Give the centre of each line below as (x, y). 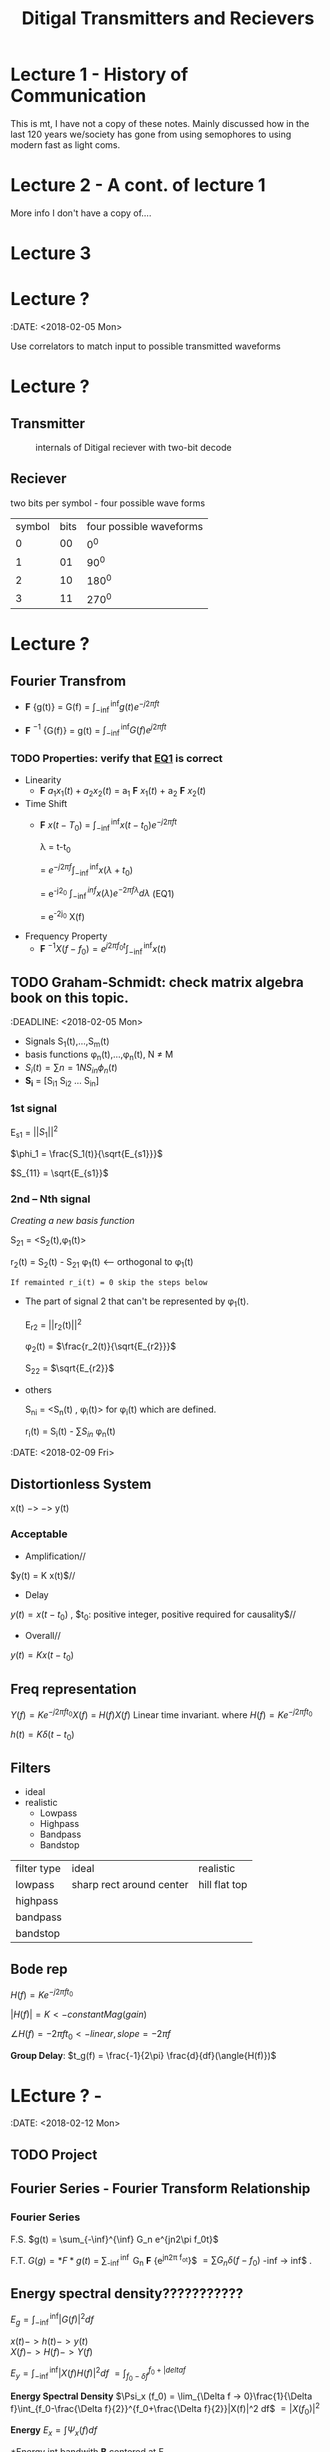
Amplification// (55, 1556)
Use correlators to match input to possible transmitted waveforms (146, 346)
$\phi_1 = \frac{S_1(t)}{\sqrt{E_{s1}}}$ (86, 1154)
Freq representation (73, 1688)
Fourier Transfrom (68, 680)
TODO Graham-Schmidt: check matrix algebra (157, 982)
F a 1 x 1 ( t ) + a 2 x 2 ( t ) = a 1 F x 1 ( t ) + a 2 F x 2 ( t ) (123, 792)
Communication (78, 96)
